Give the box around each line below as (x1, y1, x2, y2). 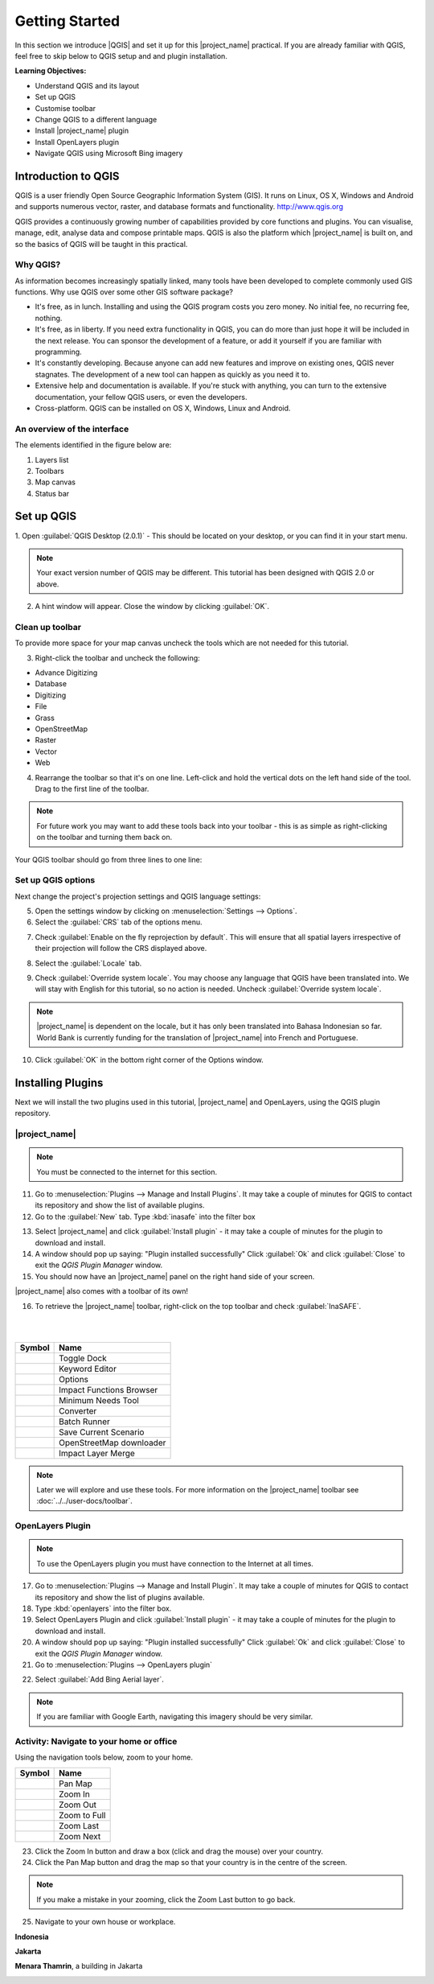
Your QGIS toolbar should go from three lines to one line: (14, 854, 203, 864)
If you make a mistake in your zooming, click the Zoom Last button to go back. (36, 1895, 296, 1904)
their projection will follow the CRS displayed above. (35, 944, 207, 953)
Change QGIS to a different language (35, 114, 158, 124)
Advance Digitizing (35, 668, 98, 677)
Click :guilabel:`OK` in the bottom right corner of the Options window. (35, 1055, 264, 1064)
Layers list (35, 455, 69, 464)
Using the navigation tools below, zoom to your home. (14, 1752, 193, 1762)
